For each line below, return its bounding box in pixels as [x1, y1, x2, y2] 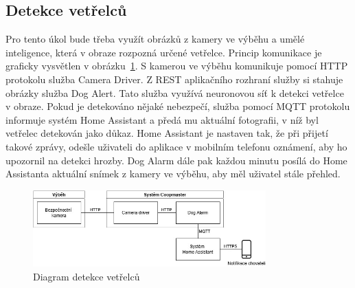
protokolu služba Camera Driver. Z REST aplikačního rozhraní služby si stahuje [5, 71, 343, 86]
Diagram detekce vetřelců [33, 269, 140, 283]
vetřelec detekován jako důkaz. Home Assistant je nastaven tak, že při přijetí [5, 126, 328, 140]
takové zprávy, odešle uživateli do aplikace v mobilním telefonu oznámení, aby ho [5, 139, 347, 153]
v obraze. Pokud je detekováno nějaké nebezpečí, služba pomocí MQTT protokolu [5, 99, 350, 113]
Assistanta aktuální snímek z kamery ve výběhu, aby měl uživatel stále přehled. [5, 166, 341, 181]
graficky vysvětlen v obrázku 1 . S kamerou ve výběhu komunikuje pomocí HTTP [5, 58, 348, 73]
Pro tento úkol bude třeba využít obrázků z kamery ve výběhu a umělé [5, 32, 305, 46]
